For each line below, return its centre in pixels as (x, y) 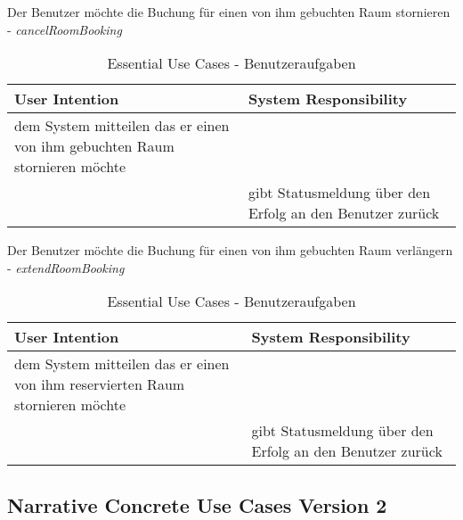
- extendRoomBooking (66, 267)
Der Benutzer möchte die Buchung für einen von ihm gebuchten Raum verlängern (230, 250)
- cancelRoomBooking (65, 29)
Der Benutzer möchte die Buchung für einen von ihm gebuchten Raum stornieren (229, 12)
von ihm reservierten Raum (100, 384)
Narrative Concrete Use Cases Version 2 (197, 504)
